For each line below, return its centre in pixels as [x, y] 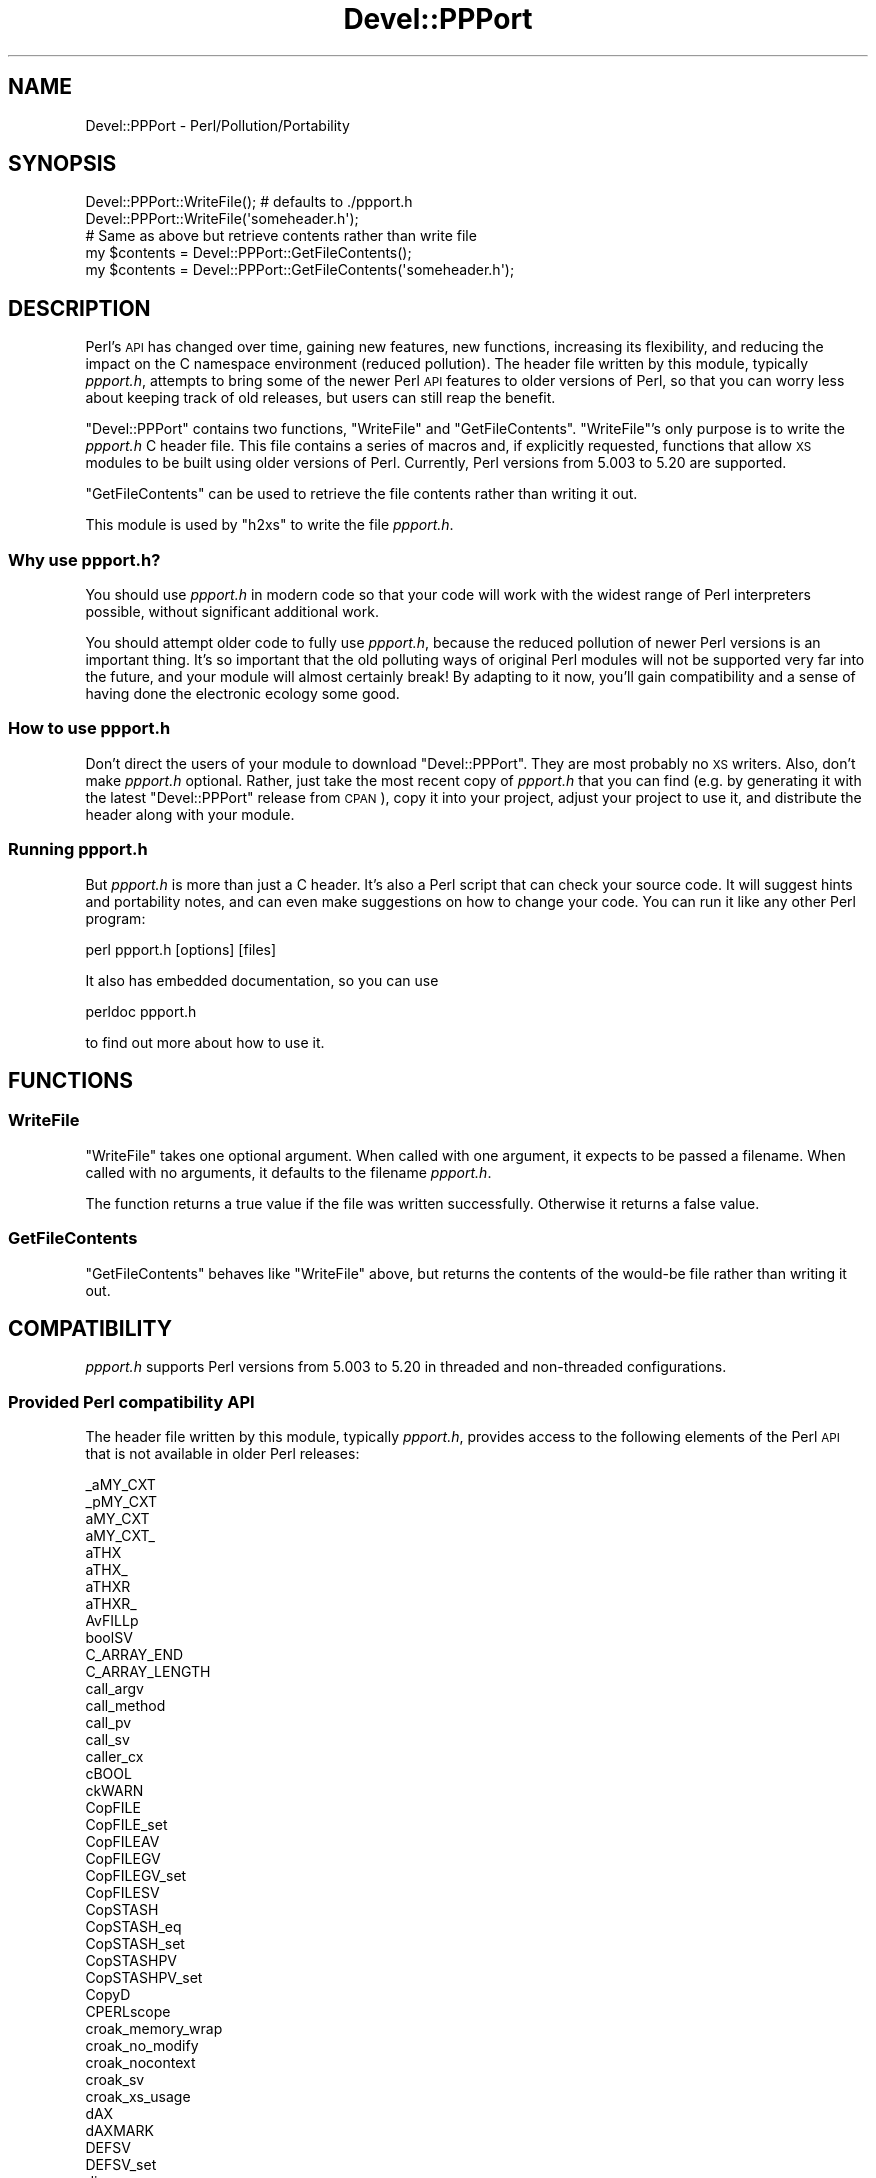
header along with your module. [190, 814]
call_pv [108, 1723]
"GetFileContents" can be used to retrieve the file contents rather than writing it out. [361, 494]
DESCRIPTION [79, 308]
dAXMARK [119, 2131]
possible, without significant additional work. [232, 612]
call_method [125, 1706]
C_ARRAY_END [134, 1655]
